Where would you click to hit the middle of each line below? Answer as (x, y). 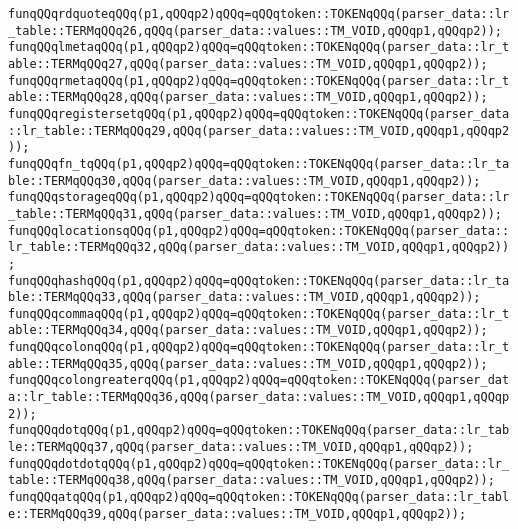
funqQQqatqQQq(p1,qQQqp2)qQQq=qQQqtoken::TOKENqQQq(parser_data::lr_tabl (259, 497)
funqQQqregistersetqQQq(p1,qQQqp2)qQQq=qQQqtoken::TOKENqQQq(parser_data (259, 113)
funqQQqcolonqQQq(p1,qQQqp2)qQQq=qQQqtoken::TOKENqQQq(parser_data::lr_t (259, 347)
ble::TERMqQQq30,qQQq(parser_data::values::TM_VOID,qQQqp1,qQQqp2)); (244, 180)
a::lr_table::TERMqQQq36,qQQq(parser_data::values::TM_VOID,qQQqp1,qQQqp (259, 397)
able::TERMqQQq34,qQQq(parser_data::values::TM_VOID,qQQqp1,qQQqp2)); (248, 330)
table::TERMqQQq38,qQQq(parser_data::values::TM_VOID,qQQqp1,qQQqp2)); (251, 480)
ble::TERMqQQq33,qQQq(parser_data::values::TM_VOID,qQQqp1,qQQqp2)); (244, 297)
